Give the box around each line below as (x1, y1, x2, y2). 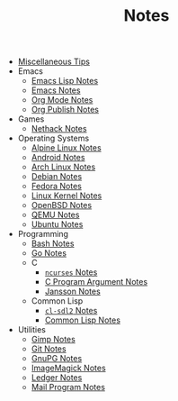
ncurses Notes (44, 267, 98, 278)
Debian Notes (31, 171, 83, 182)
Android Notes (31, 152, 85, 163)
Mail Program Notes (31, 382, 106, 393)
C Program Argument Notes (44, 277, 148, 287)
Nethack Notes (31, 123, 87, 134)
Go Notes (31, 248, 67, 259)
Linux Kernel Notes (31, 190, 102, 201)
